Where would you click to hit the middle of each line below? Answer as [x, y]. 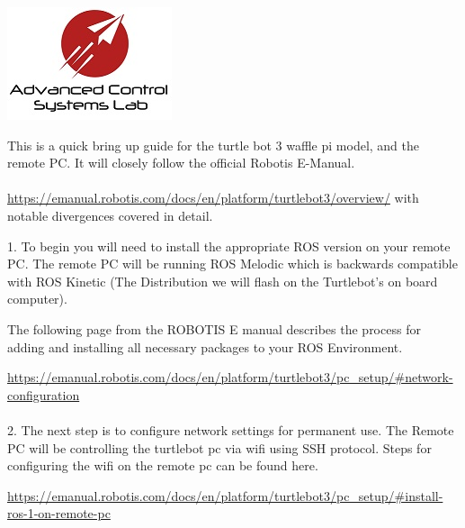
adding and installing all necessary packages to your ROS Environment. [205, 346]
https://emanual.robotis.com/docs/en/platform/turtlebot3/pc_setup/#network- [230, 377]
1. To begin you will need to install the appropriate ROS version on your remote [229, 246]
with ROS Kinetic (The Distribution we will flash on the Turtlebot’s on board [223, 281]
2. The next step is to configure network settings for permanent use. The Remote [231, 429]
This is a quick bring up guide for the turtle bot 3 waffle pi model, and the [214, 145]
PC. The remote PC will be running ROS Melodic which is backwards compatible [232, 264]
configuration [44, 394]
